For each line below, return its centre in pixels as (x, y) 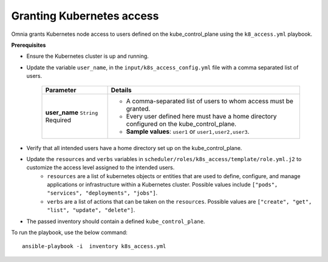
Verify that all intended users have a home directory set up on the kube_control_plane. (134, 148)
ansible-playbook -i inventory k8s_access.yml (94, 246)
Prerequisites (29, 45)
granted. (138, 108)
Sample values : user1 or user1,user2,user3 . (188, 131)
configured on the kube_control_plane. (181, 123)
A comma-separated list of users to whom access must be (210, 101)
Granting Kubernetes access (85, 16)
